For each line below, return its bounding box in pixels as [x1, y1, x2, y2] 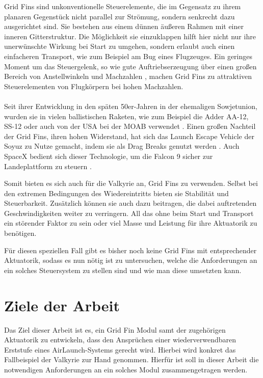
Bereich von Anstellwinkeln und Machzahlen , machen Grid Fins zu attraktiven [4, 71, 252, 82]
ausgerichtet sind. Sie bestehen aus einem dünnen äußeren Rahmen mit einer [4, 21, 244, 32]
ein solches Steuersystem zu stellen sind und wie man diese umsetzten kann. [4, 264, 242, 275]
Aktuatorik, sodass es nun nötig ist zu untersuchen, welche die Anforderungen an [4, 255, 257, 265]
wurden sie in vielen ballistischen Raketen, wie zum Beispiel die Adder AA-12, [4, 111, 249, 121]
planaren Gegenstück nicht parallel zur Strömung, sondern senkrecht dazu [4, 11, 235, 21]
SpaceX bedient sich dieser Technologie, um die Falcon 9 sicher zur [4, 150, 213, 161]
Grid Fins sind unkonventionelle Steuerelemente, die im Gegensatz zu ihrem [4, 1, 241, 11]
